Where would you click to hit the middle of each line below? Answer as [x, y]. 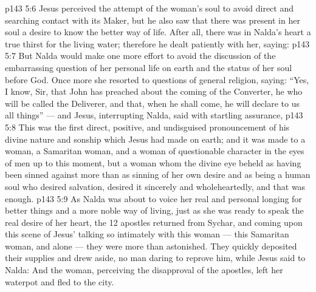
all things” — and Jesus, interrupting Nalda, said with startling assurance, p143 [154, 115]
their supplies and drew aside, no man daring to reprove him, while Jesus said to [155, 258]
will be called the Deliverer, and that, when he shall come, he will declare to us [152, 103]
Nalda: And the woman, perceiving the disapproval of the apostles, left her [144, 270]
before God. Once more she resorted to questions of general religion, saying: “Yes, [157, 79]
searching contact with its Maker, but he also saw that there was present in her [153, 20]
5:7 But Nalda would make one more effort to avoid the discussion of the [140, 56]
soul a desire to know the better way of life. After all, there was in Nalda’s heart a [158, 32]
